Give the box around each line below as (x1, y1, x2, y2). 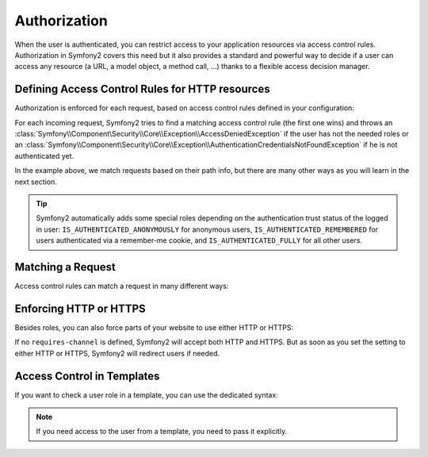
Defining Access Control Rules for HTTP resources (14, 83, 270, 96)
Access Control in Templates (14, 369, 160, 382)
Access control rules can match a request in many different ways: (14, 282, 229, 291)
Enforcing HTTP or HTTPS (14, 301, 146, 315)
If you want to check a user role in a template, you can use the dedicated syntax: (14, 390, 279, 400)
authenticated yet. (14, 151, 75, 160)
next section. (14, 177, 57, 186)
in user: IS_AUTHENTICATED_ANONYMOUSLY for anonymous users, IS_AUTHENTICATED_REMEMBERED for (36, 225, 379, 234)
